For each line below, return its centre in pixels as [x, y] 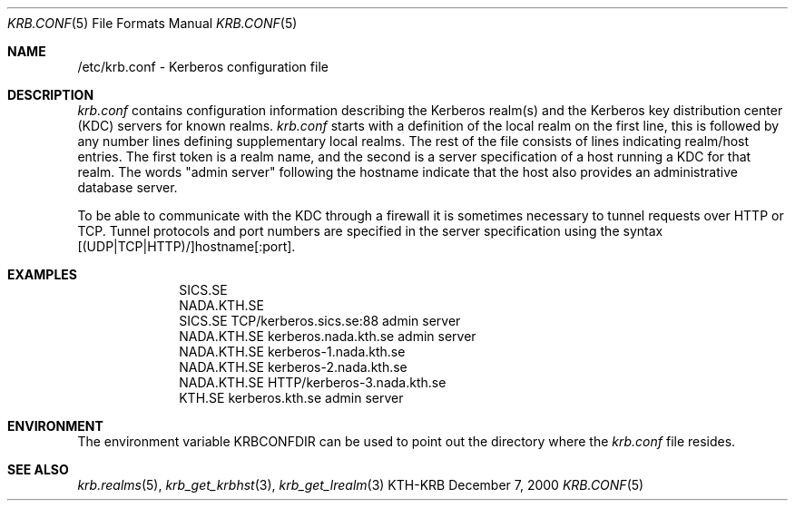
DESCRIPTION [51, 95]
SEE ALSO [38, 469]
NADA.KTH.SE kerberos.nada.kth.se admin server [328, 336]
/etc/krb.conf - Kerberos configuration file [203, 67]
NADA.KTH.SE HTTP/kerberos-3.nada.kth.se [313, 382]
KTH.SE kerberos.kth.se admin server [291, 398]
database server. [128, 187]
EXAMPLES [42, 274]
